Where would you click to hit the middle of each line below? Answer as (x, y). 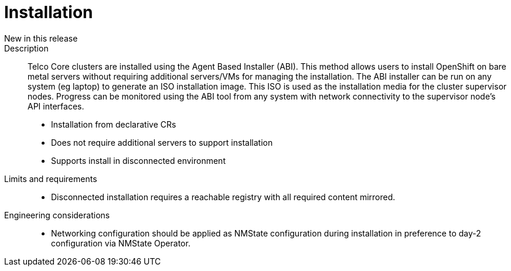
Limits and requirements (51, 179)
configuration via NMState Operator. (121, 243)
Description (26, 48)
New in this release (41, 38)
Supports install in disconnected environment (138, 160)
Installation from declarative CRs (114, 124)
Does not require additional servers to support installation (162, 142)
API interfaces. (56, 106)
